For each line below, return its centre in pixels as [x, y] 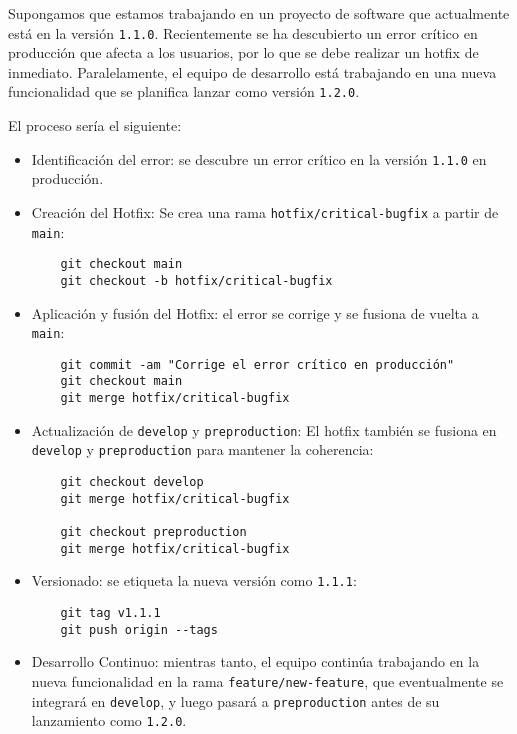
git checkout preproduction [153, 532]
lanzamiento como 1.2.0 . [109, 720]
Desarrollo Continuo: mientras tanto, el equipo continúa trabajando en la [255, 661]
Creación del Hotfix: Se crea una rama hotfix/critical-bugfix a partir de [265, 211]
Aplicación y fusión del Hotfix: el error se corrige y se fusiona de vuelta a [255, 312]
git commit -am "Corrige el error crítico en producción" [257, 364]
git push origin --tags [139, 629]
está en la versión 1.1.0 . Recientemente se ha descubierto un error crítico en [243, 32]
